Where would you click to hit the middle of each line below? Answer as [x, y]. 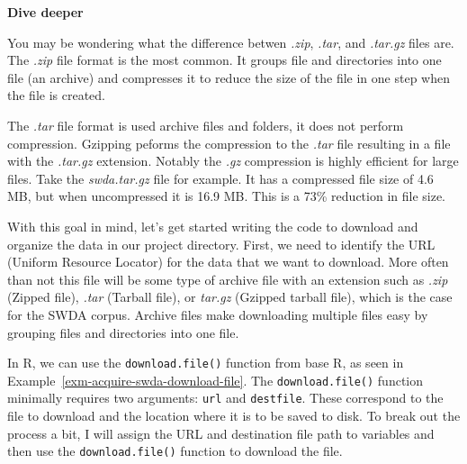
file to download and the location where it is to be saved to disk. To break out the [234, 416]
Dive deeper [45, 12]
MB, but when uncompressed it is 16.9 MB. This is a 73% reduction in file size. [227, 196]
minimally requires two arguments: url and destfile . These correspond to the [225, 398]
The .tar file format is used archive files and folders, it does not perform [206, 125]
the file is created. [56, 95]
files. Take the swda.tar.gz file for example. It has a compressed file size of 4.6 [220, 178]
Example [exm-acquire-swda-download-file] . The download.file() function [216, 380]
